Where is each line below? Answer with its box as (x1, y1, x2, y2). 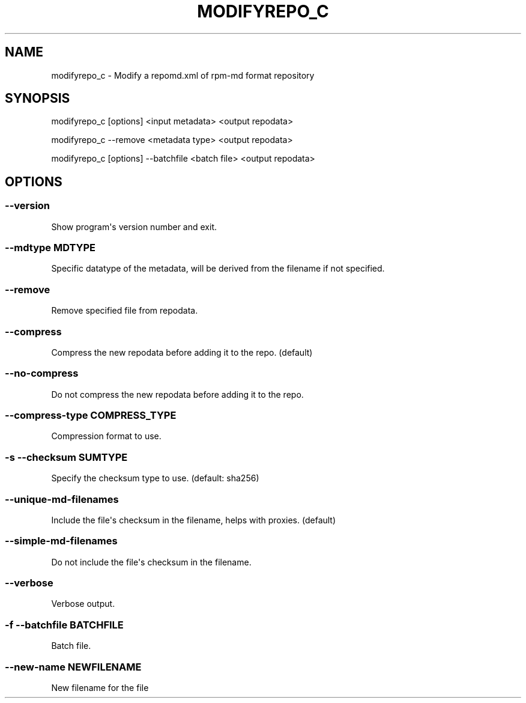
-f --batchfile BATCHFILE (5, 618, 124, 631)
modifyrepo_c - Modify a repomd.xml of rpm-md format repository (51, 70, 315, 81)
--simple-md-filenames (5, 535, 118, 547)
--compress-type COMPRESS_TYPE (5, 409, 177, 422)
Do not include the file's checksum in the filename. (51, 556, 252, 567)
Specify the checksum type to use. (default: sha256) (51, 473, 259, 484)
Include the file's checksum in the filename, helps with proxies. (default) (51, 514, 336, 525)
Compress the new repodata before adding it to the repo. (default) (51, 347, 313, 358)
